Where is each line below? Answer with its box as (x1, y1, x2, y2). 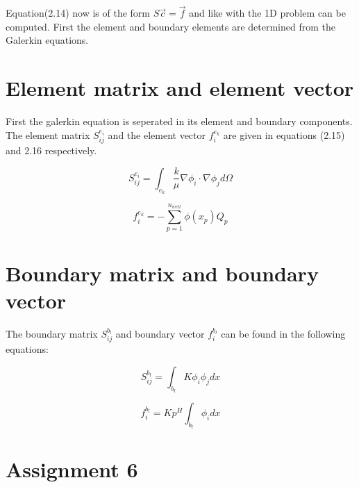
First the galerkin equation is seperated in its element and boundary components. (6, 114, 353, 129)
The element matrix (6, 127, 90, 142)
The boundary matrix (6, 326, 98, 340)
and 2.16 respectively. (6, 143, 97, 158)
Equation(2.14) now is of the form (6, 6, 150, 20)
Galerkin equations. (6, 33, 89, 47)
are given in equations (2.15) (223, 127, 345, 142)
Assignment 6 (6, 455, 138, 484)
